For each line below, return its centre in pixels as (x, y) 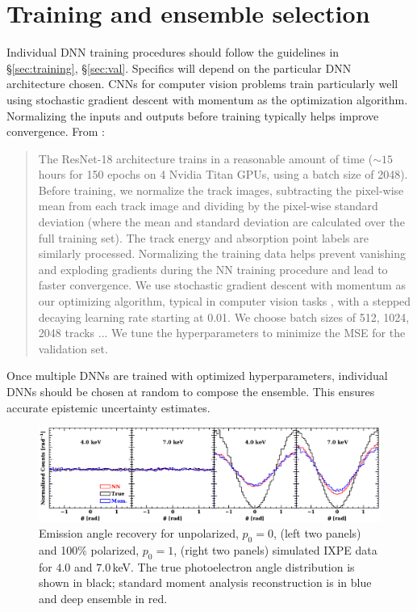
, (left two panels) (317, 533)
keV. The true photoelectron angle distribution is (234, 566)
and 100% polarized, (89, 549)
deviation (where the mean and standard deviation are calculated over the (221, 222)
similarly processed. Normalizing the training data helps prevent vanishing (222, 253)
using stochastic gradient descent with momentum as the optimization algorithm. (207, 99)
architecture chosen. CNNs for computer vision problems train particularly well (202, 84)
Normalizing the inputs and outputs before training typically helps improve (193, 115)
